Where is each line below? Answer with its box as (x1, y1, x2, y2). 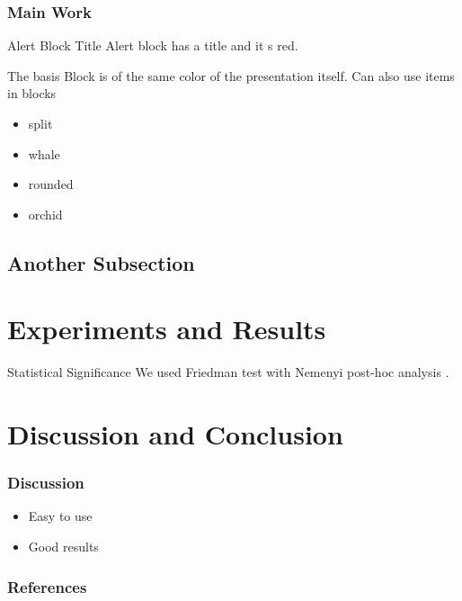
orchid (28, 204, 63, 223)
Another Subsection (7, 248, 195, 276)
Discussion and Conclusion (7, 416, 343, 453)
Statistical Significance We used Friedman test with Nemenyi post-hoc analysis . (7, 363, 449, 381)
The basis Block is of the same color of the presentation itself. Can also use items (7, 66, 455, 85)
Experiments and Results (7, 310, 326, 347)
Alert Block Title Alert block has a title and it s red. (7, 36, 298, 55)
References (7, 575, 87, 597)
